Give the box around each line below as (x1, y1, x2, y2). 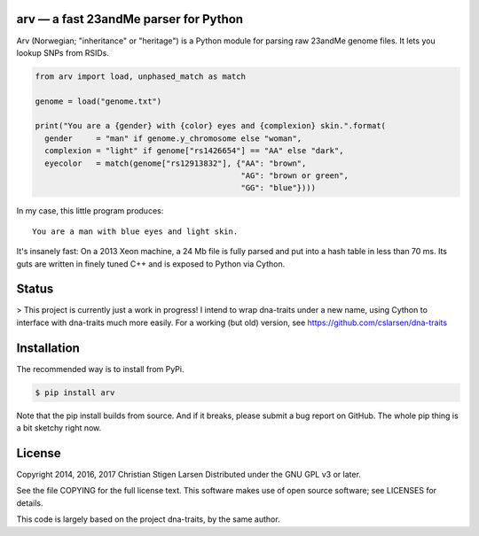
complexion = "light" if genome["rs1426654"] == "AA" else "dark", (44, 146, 344, 156)
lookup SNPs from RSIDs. (16, 47, 110, 58)
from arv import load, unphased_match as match (35, 71, 246, 82)
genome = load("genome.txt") (35, 96, 162, 106)
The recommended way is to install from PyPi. (16, 363, 185, 374)
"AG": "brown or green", (240, 171, 349, 181)
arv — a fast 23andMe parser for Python (16, 12, 244, 27)
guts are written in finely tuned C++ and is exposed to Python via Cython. (16, 258, 286, 269)
